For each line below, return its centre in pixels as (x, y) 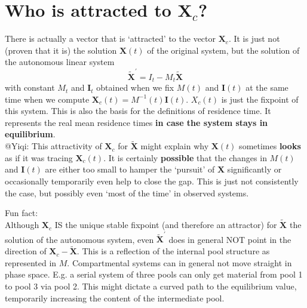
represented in (31, 262)
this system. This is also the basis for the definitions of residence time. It (138, 111)
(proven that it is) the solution (61, 50)
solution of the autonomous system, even (79, 239)
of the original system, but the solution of (223, 50)
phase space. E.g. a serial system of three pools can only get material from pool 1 (154, 274)
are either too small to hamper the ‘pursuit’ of (130, 169)
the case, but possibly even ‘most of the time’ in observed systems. (127, 192)
